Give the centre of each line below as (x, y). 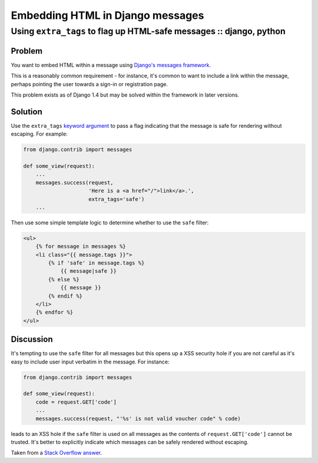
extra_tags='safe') (117, 199)
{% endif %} (65, 296)
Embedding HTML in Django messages (107, 15)
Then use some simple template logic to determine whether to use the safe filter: (110, 222)
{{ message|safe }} (89, 271)
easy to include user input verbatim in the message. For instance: (90, 362)
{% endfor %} (54, 312)
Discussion (32, 340)
